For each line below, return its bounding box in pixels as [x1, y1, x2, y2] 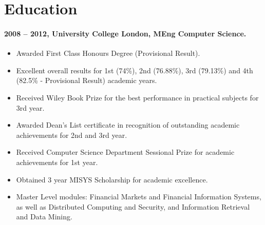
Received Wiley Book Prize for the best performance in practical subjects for [16, 92, 259, 103]
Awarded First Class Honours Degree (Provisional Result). [16, 48, 200, 58]
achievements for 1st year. [16, 156, 98, 167]
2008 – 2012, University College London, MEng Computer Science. [4, 28, 247, 38]
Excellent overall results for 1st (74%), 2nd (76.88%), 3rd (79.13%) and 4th [16, 65, 253, 75]
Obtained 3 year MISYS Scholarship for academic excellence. [16, 174, 208, 185]
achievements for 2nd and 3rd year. [16, 129, 127, 140]
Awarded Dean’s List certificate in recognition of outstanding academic [16, 119, 240, 130]
